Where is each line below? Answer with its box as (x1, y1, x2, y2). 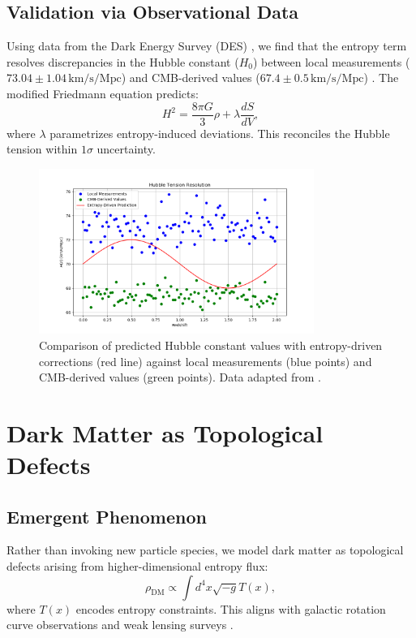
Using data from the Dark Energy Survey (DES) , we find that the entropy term (6, 37, 407, 54)
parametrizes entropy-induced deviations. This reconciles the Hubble (49, 124, 390, 141)
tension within (6, 140, 78, 157)
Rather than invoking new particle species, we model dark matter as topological (6, 541, 404, 558)
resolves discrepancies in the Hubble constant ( (6, 53, 239, 70)
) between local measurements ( (253, 53, 410, 70)
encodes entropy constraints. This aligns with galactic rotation (75, 600, 386, 617)
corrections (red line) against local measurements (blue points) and (39, 352, 372, 369)
